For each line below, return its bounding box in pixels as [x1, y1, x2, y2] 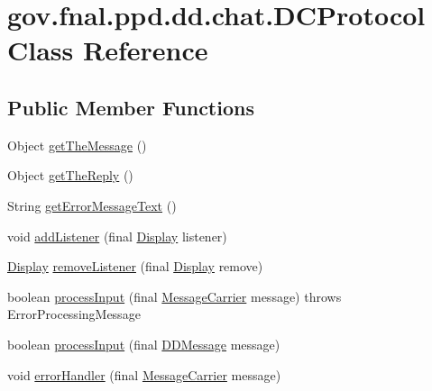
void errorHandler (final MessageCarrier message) [7, 365, 281, 384]
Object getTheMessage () [7, 135, 147, 154]
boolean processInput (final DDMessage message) [7, 334, 280, 353]
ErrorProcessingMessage [7, 305, 141, 323]
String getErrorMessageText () [7, 195, 177, 214]
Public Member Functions [7, 93, 254, 121]
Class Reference [7, 32, 208, 68]
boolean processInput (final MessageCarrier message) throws [7, 286, 342, 305]
